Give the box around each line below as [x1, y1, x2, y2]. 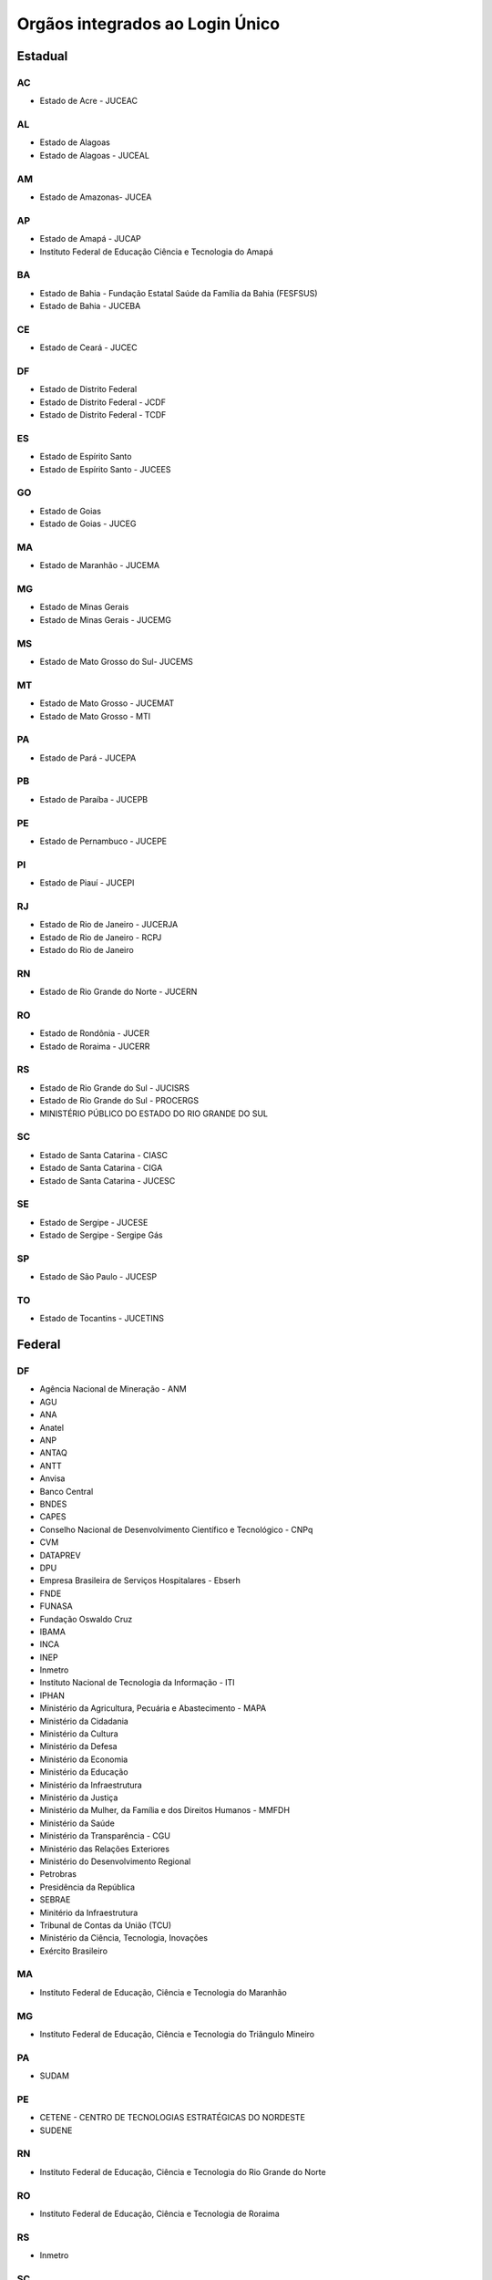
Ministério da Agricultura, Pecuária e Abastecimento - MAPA [39, 1703, 267, 1714]
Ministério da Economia [39, 1754, 128, 1765]
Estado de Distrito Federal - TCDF [39, 409, 167, 420]
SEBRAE [39, 1894, 71, 1905]
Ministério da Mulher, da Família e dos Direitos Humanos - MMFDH [39, 1805, 291, 1816]
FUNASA [39, 1601, 73, 1612]
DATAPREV [39, 1549, 81, 1560]
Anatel [39, 1422, 64, 1433]
